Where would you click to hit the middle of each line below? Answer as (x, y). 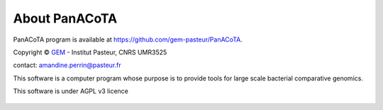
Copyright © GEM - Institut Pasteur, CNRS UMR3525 (90, 52)
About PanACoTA (65, 18)
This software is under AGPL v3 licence (71, 91)
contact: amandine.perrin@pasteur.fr (67, 65)
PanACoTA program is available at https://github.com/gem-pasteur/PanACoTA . (128, 39)
